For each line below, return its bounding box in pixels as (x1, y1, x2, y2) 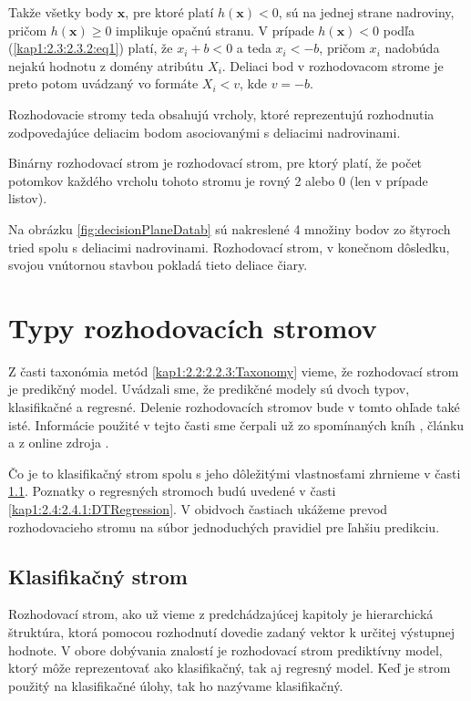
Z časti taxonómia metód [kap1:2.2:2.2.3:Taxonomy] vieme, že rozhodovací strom (8, 361, 459, 380)
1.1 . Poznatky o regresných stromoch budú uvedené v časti (8, 481, 336, 500)
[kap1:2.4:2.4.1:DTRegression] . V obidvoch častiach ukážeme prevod (8, 500, 388, 518)
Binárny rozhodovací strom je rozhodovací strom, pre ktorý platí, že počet (8, 153, 423, 172)
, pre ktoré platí (125, 3, 214, 21)
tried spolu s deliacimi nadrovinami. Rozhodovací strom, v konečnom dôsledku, (8, 237, 450, 256)
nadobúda (384, 38, 440, 57)
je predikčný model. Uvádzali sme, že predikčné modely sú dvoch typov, (8, 379, 410, 398)
